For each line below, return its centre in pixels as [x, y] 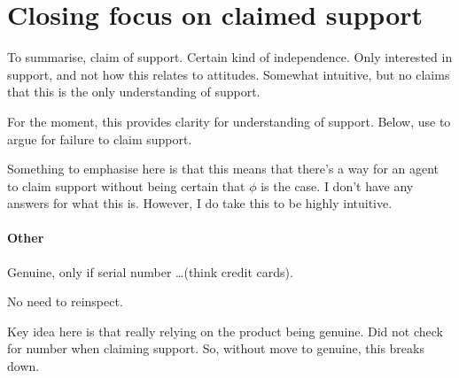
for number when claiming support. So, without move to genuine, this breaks [216, 348]
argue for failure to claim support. [100, 139]
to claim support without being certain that [126, 185]
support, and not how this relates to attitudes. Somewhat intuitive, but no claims [229, 74]
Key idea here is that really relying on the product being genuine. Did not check [225, 331]
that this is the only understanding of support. [134, 92]
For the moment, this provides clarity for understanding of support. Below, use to [229, 121]
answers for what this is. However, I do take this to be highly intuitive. [200, 203]
